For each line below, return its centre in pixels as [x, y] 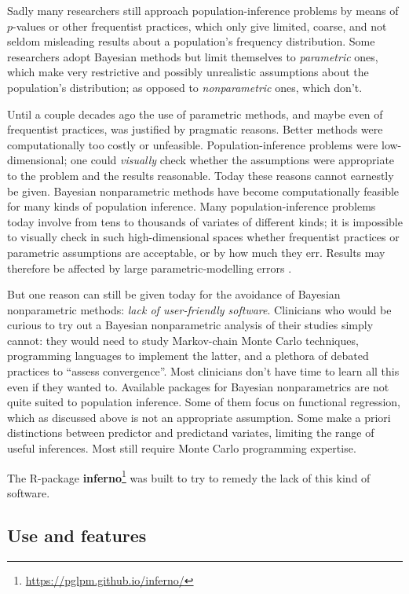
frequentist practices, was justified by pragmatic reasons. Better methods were [195, 129]
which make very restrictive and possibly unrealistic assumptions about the [188, 72]
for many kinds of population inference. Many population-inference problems [192, 206]
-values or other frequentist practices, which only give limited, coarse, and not [200, 26]
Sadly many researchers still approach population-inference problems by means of [203, 10]
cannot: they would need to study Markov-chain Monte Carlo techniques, [183, 340]
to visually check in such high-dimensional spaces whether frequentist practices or [203, 237]
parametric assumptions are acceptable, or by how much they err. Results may [196, 252]
